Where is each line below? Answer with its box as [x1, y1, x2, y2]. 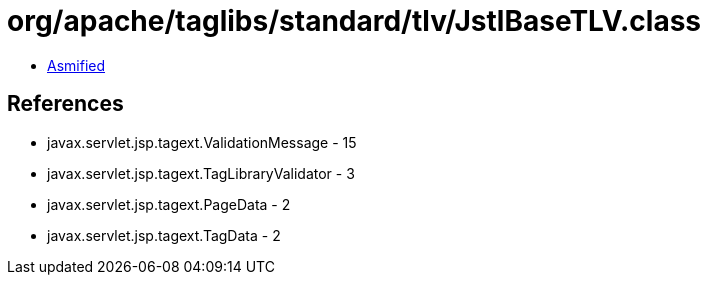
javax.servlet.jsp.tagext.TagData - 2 [47, 226, 281, 244]
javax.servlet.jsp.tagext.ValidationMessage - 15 [47, 133, 357, 151]
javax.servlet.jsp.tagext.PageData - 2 [47, 195, 291, 213]
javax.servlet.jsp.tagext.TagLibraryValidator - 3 [47, 164, 355, 182]
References [7, 91, 124, 117]
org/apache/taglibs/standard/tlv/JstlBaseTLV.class [7, 4, 701, 38]
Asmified [47, 56, 106, 74]
